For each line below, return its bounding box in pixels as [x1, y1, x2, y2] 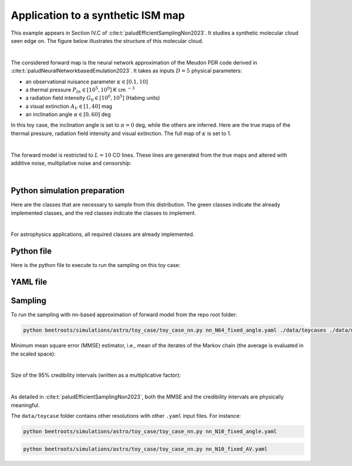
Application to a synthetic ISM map [11, 9, 185, 22]
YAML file [11, 277, 48, 287]
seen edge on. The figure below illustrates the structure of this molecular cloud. [11, 37, 204, 44]
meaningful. [11, 401, 40, 408]
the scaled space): [11, 350, 56, 357]
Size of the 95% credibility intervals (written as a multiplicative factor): [11, 372, 181, 379]
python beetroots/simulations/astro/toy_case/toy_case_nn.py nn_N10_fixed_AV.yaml [23, 445, 268, 452]
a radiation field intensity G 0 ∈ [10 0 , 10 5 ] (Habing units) [25, 94, 161, 103]
